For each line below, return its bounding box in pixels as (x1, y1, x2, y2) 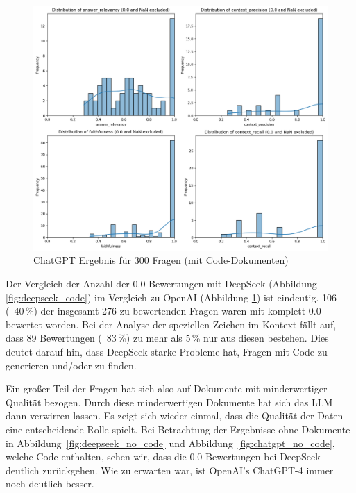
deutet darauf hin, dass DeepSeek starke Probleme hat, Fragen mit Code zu (6, 344, 328, 358)
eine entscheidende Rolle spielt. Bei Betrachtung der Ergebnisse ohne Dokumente (6, 421, 350, 436)
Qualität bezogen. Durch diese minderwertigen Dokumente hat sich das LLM (6, 394, 333, 409)
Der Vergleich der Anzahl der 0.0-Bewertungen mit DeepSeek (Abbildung (6, 276, 317, 290)
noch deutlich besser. (6, 476, 94, 491)
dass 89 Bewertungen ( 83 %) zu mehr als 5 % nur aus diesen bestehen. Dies (6, 331, 329, 345)
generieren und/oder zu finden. (6, 358, 137, 372)
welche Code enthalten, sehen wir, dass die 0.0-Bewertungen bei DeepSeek (6, 449, 321, 464)
